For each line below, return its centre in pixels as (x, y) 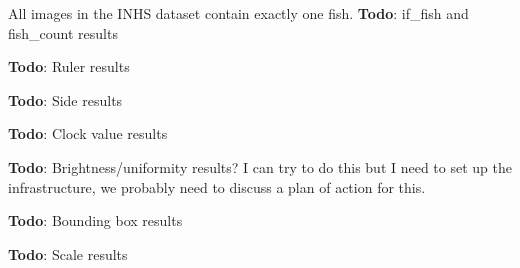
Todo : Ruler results (69, 66)
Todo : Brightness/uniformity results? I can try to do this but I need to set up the (260, 166)
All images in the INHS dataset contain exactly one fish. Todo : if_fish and (238, 13)
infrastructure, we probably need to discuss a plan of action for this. (217, 186)
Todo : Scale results (68, 253)
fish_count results (63, 32)
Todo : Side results (65, 99)
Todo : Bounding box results (95, 220)
